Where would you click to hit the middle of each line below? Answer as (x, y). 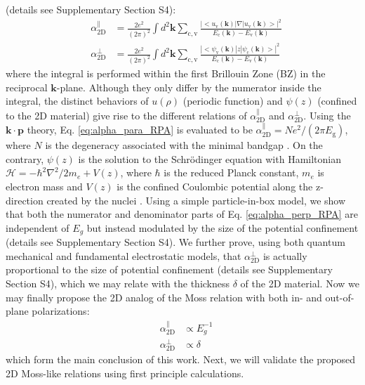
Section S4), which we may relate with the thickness (118, 283)
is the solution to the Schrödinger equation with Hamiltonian (210, 158)
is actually (285, 255)
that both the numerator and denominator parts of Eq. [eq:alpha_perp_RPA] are (182, 214)
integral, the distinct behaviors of (77, 101)
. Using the (327, 115)
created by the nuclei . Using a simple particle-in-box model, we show (196, 200)
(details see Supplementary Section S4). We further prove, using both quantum (175, 242)
